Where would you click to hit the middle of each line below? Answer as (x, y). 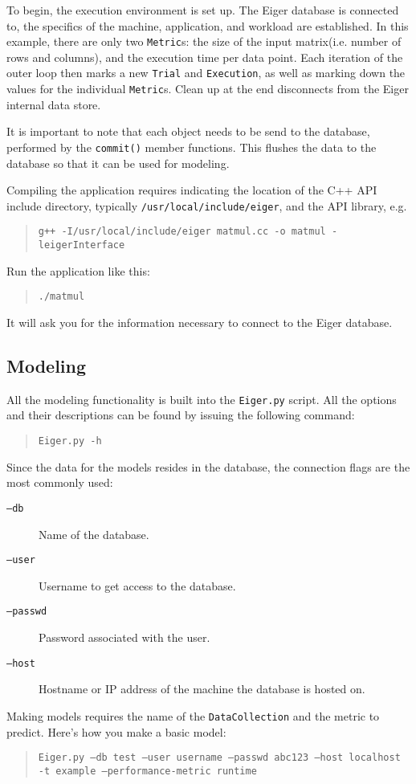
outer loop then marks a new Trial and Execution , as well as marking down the (206, 73)
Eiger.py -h (70, 441)
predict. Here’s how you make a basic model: (116, 731)
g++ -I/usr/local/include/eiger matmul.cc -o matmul (182, 232)
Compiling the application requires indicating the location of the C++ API (192, 190)
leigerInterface (82, 245)
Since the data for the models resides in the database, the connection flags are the (208, 466)
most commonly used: (60, 482)
